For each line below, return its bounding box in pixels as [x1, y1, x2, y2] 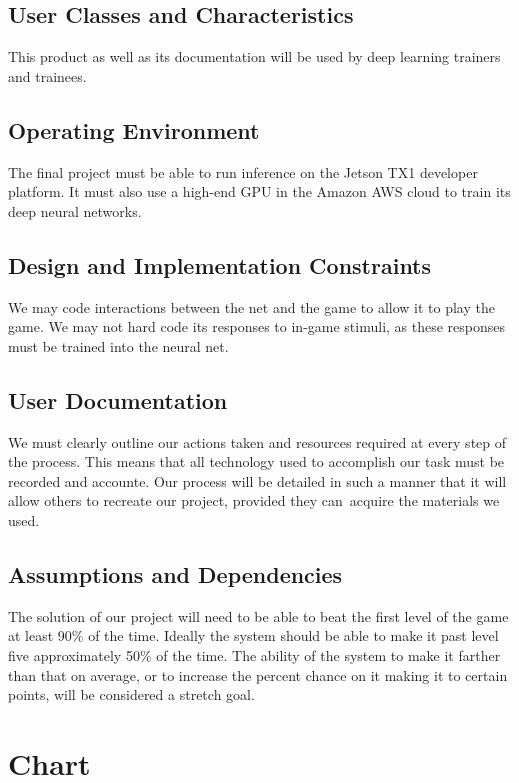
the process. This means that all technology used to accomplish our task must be [8, 451, 505, 472]
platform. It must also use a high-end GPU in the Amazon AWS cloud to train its [8, 181, 511, 202]
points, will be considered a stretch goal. [8, 684, 255, 705]
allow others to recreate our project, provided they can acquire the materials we [8, 490, 500, 511]
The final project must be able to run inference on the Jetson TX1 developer [8, 161, 478, 182]
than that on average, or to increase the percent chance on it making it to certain [8, 664, 508, 685]
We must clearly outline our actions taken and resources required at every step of [8, 431, 507, 452]
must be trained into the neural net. [8, 335, 229, 356]
